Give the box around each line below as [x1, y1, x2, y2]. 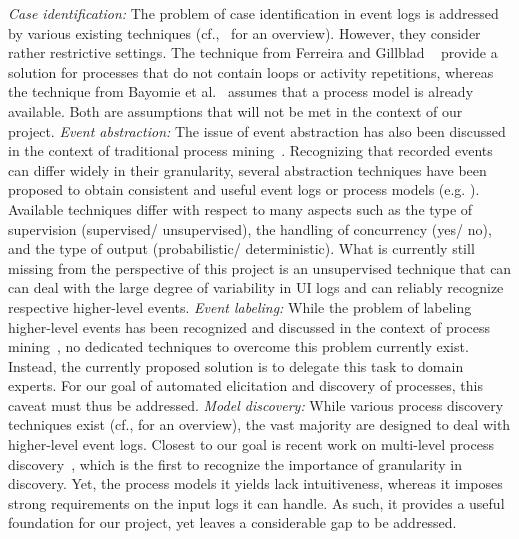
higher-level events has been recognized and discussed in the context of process [8, 316, 491, 337]
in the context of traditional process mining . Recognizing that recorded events [8, 140, 493, 161]
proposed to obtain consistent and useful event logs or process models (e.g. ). [8, 179, 480, 200]
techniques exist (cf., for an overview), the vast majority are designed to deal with [8, 414, 511, 435]
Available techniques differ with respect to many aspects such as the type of [8, 198, 473, 219]
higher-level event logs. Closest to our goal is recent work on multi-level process [8, 434, 494, 455]
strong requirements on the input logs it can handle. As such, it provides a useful [8, 492, 505, 513]
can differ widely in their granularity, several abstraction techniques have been [8, 159, 487, 180]
